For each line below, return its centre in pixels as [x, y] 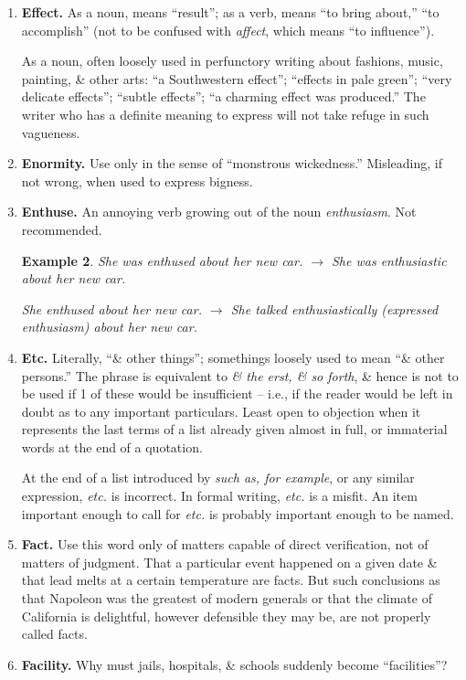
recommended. [62, 229]
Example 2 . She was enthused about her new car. [162, 260]
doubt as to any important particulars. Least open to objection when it [221, 411]
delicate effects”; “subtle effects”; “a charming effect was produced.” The [223, 96]
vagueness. [51, 132]
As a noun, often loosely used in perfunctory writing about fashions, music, [232, 61]
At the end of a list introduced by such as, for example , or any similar [218, 478]
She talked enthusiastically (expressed [334, 308]
